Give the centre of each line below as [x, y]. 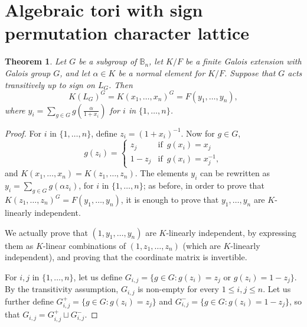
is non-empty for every [178, 289]
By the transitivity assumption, [62, 289]
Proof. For [23, 133]
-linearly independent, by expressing [231, 232]
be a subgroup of [108, 61]
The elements [164, 173]
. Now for [198, 133]
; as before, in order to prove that [204, 185]
